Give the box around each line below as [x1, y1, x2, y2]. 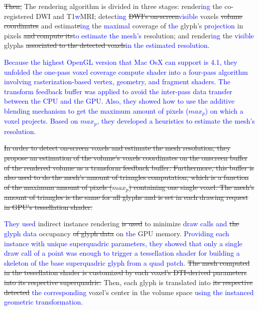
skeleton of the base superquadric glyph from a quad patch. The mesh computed [4, 257, 250, 268]
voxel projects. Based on [4, 116, 78, 126]
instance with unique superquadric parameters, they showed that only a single [4, 238, 243, 248]
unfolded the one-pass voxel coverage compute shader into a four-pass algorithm [4, 66, 248, 77]
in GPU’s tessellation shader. [4, 201, 93, 212]
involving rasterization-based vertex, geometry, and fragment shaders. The [4, 76, 231, 87]
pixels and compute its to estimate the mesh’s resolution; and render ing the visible [4, 30, 254, 40]
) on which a [205, 105, 244, 116]
